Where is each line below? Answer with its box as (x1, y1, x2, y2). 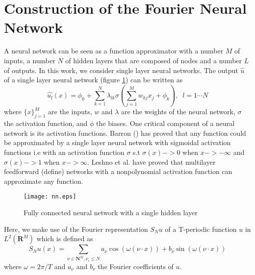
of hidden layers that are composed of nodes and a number (65, 55, 242, 65)
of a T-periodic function (165, 224, 237, 234)
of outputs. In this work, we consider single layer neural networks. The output (4, 65, 238, 75)
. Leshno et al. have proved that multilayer (87, 156, 216, 167)
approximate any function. (4, 175, 83, 186)
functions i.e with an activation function (4, 147, 125, 157)
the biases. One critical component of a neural (96, 118, 235, 128)
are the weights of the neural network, (121, 106, 235, 117)
